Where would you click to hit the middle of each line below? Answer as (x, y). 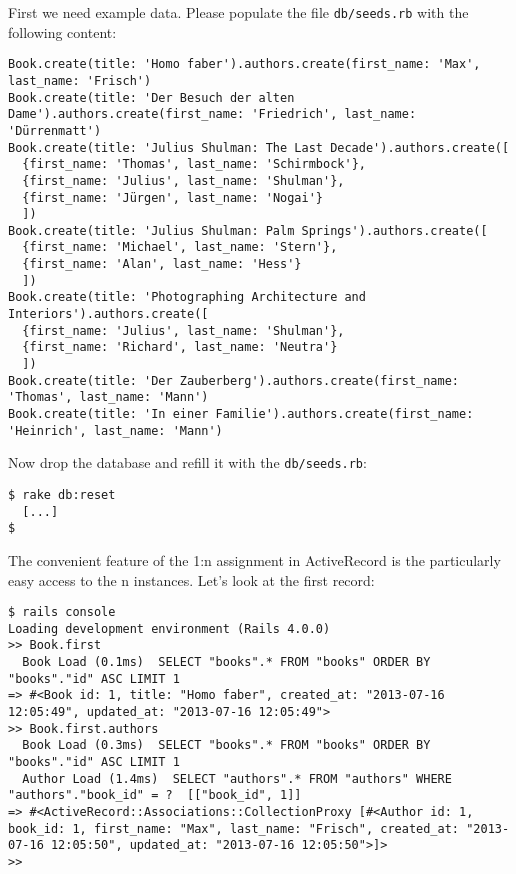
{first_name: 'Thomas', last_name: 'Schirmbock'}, (194, 164)
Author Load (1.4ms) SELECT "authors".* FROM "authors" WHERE (237, 778)
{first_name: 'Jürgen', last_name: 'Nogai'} (172, 197)
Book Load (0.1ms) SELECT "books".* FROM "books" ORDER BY (226, 662)
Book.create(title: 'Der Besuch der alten (151, 97)
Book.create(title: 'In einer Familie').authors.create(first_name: (241, 414)
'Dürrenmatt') (55, 130)
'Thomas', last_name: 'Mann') (108, 397)
